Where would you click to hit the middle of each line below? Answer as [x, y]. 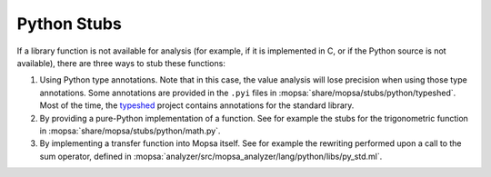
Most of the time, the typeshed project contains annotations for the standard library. [197, 105]
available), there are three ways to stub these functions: [121, 63]
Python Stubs [69, 24]
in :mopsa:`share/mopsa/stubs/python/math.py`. [130, 131]
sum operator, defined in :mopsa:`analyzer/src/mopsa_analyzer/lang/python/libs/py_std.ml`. [211, 156]
